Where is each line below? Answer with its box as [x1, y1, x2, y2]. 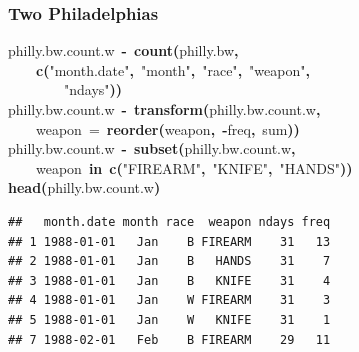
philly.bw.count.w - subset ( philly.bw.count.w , [8, 138, 296, 159]
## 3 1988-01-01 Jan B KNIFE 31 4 [8, 273, 331, 288]
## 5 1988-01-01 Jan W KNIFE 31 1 [8, 312, 331, 327]
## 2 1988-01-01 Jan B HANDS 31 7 [8, 254, 331, 269]
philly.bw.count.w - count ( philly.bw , [8, 40, 239, 61]
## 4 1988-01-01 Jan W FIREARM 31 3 [8, 293, 331, 308]
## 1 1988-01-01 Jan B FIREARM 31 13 [8, 234, 331, 249]
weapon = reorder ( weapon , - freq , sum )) [36, 118, 300, 139]
